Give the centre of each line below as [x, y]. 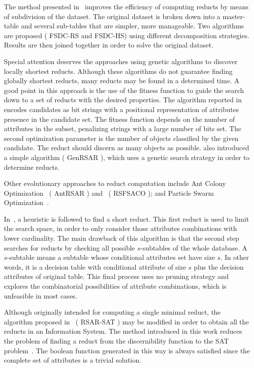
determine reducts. [32, 167]
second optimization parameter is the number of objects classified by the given [121, 138]
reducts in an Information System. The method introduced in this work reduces [123, 331]
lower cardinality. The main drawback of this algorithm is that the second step [122, 238]
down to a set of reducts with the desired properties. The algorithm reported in [123, 100]
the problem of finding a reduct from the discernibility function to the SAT [116, 341]
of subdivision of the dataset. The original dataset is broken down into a [112, 16]
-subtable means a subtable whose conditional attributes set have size [111, 257]
